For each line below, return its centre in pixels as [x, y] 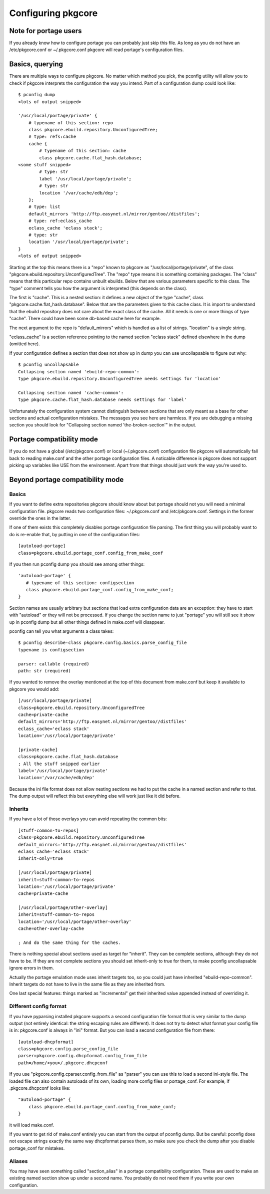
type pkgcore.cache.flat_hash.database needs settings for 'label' [102, 400]
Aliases [18, 1161]
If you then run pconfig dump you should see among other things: [77, 564]
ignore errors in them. [32, 968]
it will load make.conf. [32, 1125]
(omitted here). [24, 344]
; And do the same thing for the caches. [69, 943]
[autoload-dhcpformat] [46, 1042]
